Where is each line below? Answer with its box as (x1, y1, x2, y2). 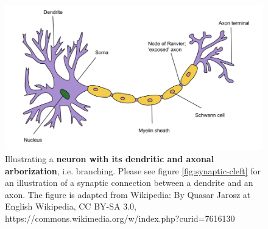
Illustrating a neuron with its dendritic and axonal (5, 152, 214, 165)
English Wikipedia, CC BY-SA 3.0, (5, 200, 136, 213)
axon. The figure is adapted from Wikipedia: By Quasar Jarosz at (5, 188, 251, 200)
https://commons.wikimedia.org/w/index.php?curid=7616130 (5, 212, 235, 224)
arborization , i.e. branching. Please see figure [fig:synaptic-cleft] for (5, 164, 261, 177)
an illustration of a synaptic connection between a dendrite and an (5, 176, 253, 189)
